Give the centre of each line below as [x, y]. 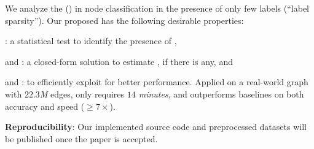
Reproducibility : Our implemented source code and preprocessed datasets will [156, 127]
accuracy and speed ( [45, 106]
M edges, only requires [82, 94]
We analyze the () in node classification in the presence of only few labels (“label [157, 8]
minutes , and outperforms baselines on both [221, 94]
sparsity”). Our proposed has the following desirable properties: [124, 20]
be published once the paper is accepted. [81, 138]
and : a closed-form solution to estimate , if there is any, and [119, 61]
